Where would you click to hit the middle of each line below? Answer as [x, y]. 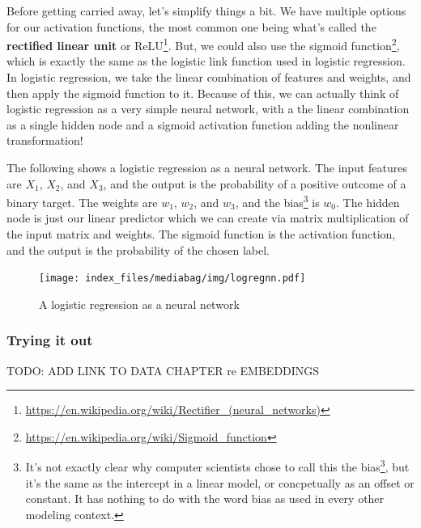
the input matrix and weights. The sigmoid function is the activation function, [201, 234]
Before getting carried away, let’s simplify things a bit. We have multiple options [206, 11]
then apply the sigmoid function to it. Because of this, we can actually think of [203, 93]
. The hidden [368, 202]
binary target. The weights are [82, 202]
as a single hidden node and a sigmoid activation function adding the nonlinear [203, 124]
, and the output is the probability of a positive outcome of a [255, 183]
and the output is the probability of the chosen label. [138, 249]
